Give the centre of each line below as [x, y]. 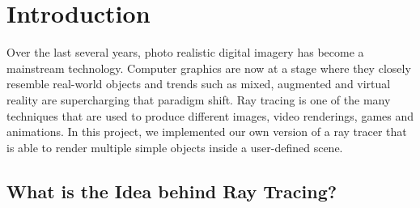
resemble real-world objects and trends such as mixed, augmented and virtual [199, 84]
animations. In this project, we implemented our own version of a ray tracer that [207, 132]
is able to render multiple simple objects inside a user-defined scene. [175, 147]
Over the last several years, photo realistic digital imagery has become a [185, 52]
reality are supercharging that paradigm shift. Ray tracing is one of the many [199, 99]
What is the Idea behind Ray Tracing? [172, 191]
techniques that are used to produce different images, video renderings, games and [210, 115]
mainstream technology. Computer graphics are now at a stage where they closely [209, 68]
